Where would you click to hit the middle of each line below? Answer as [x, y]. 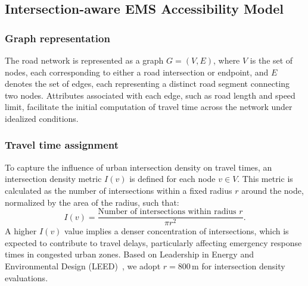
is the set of [271, 60]
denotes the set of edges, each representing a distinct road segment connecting [147, 84]
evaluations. [27, 277]
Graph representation [57, 38]
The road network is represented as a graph [84, 60]
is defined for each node [172, 179]
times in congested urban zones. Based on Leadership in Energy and [129, 254]
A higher [21, 231]
